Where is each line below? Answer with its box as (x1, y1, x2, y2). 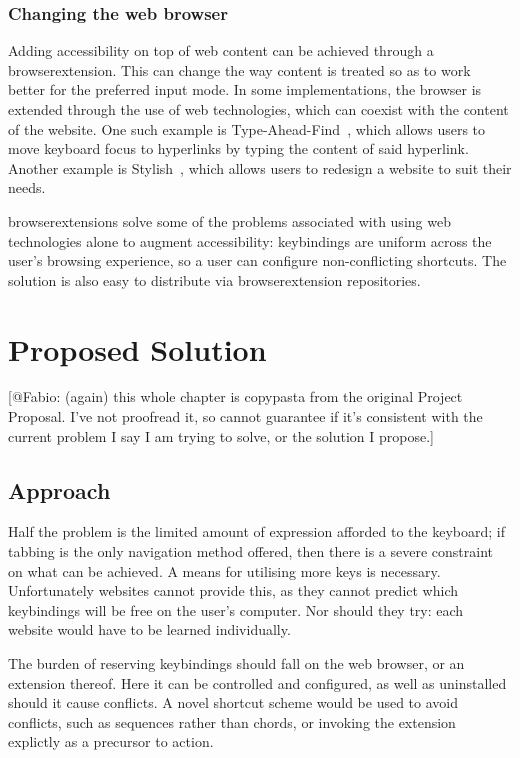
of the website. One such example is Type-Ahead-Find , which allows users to (8, 118, 486, 139)
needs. (8, 177, 46, 198)
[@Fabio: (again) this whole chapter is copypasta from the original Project (8, 386, 463, 407)
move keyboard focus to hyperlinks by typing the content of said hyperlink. (8, 138, 469, 159)
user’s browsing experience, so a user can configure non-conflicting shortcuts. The (8, 250, 507, 271)
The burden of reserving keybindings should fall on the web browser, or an (8, 653, 465, 674)
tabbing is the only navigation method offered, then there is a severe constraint (8, 541, 494, 562)
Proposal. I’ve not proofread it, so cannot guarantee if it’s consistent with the (8, 406, 483, 427)
